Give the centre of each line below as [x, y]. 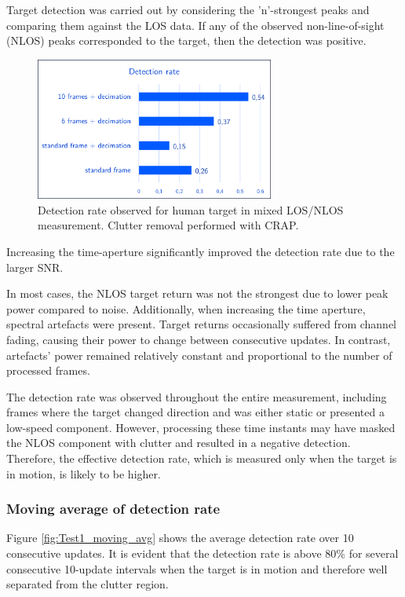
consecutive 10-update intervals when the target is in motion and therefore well [197, 568]
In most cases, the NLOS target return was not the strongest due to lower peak [197, 293]
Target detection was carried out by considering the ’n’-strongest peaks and [188, 9]
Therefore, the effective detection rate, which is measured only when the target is [202, 458]
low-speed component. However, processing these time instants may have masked [201, 427]
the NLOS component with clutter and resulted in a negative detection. [179, 443]
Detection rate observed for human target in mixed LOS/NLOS [191, 209]
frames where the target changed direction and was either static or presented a [195, 412]
